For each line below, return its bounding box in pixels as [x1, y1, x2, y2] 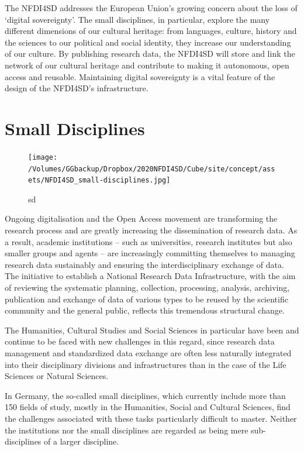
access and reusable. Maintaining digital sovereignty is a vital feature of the [5, 70, 275, 82]
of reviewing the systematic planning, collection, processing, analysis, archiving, [5, 281, 290, 293]
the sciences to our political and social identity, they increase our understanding [5, 36, 291, 48]
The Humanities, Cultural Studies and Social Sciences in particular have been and [5, 323, 299, 336]
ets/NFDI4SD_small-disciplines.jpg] [28, 176, 171, 185]
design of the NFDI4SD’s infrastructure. [5, 82, 148, 94]
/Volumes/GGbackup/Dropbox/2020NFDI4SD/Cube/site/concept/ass [28, 164, 275, 173]
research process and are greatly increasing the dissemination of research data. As [5, 224, 298, 236]
